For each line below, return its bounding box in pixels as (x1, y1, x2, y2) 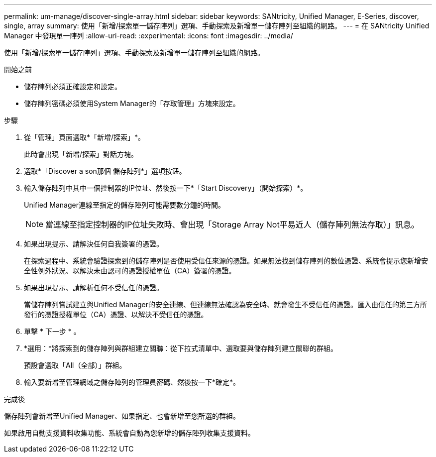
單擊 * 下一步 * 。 (24, 327, 81, 336)
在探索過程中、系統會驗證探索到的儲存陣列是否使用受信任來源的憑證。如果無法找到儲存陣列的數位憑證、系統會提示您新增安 (24, 256, 428, 265)
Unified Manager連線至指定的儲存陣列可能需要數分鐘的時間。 (24, 201, 225, 209)
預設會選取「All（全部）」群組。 (24, 361, 126, 369)
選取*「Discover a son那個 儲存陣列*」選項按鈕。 (24, 167, 186, 175)
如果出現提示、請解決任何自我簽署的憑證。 (24, 239, 163, 248)
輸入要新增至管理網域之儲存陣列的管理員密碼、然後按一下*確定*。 (24, 378, 240, 386)
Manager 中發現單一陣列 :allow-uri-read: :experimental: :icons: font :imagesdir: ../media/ (4, 31, 293, 40)
